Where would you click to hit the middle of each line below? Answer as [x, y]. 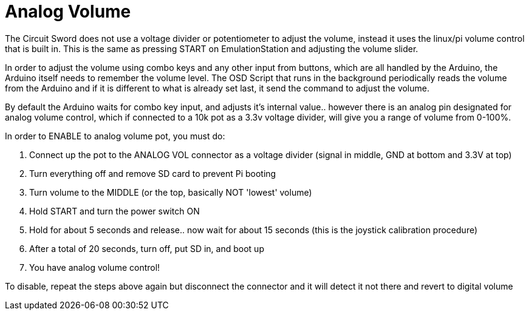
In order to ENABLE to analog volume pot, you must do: [115, 136]
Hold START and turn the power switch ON [114, 211]
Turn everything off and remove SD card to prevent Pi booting [153, 173]
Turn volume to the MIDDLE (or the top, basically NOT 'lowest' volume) [171, 192]
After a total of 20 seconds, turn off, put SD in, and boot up [147, 248]
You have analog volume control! [95, 267]
